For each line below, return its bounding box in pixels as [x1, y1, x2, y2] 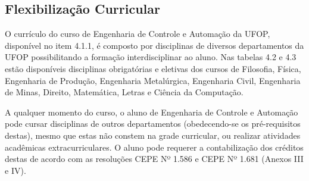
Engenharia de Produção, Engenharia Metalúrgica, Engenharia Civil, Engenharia [5, 74, 301, 86]
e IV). [5, 164, 26, 176]
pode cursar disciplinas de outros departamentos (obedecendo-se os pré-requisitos [5, 117, 301, 130]
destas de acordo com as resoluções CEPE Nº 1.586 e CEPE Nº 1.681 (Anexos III [5, 152, 304, 165]
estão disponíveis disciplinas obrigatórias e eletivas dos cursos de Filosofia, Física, [5, 62, 301, 74]
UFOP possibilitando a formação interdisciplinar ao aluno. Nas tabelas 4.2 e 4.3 [5, 51, 296, 63]
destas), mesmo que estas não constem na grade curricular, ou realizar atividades [5, 129, 301, 141]
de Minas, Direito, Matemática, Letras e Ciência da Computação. [5, 86, 244, 98]
